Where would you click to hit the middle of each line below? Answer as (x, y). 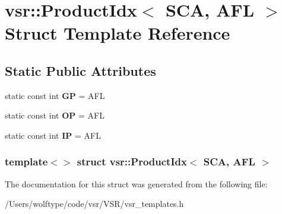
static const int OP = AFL (55, 115)
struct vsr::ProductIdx (132, 162)
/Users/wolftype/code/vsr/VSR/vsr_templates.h (94, 204)
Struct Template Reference (118, 33)
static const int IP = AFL (53, 135)
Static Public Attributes (80, 70)
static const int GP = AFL (55, 95)
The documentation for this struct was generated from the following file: (136, 183)
